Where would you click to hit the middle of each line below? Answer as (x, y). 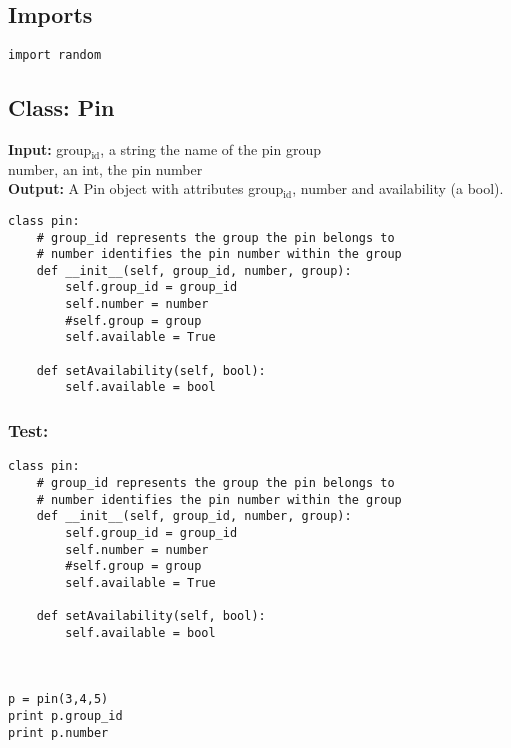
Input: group (50, 149)
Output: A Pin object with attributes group (146, 188)
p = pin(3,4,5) (58, 699)
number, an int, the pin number (105, 168)
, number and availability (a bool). (398, 188)
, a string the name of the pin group (211, 149)
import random (55, 55)
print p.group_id (65, 716)
